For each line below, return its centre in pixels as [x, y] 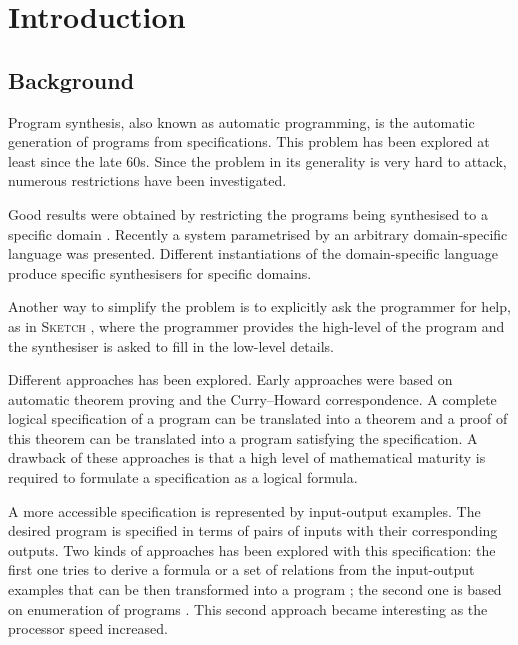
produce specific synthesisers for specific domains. [160, 272]
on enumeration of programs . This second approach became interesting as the [248, 608]
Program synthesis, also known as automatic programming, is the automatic [241, 121]
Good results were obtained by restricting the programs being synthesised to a [248, 213]
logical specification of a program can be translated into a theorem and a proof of [258, 418]
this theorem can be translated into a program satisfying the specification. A [243, 437]
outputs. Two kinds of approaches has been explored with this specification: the [252, 549]
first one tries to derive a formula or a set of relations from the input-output [241, 569]
